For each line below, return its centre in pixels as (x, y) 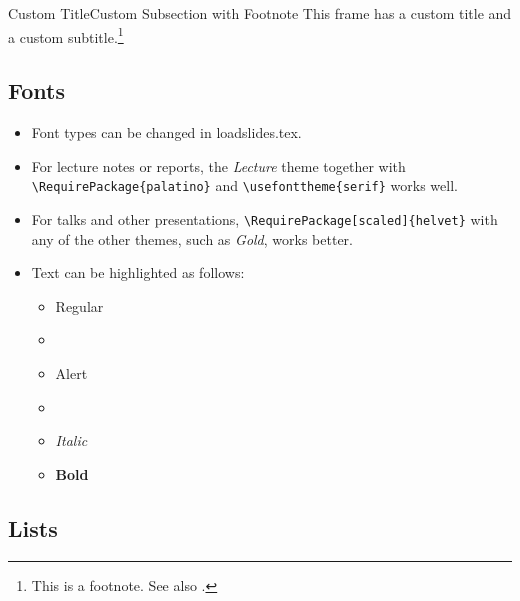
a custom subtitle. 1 (66, 35)
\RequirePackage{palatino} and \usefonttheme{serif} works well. (244, 185)
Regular (79, 305)
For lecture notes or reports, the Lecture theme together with (218, 165)
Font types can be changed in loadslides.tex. (166, 132)
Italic (71, 440)
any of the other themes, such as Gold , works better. (192, 238)
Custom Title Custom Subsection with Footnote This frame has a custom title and (260, 13)
